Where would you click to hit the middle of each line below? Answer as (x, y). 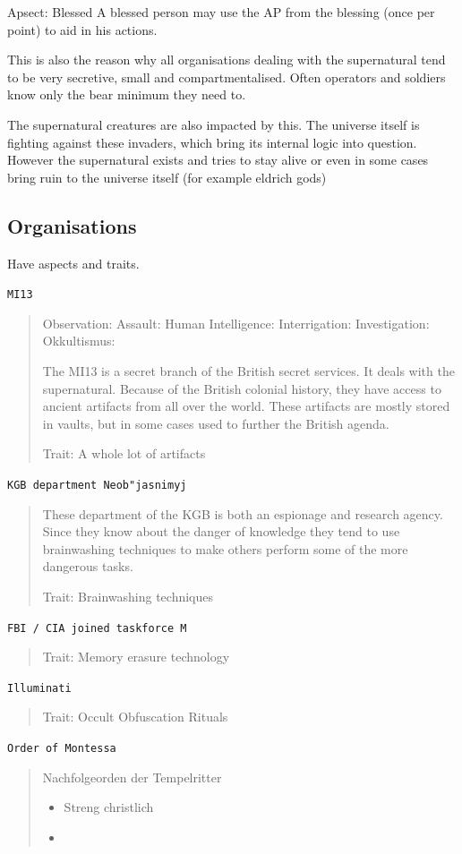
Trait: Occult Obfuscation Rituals (135, 717)
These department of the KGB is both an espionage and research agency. (243, 513)
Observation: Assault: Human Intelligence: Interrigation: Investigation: (236, 323)
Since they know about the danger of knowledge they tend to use (221, 531)
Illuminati (39, 688)
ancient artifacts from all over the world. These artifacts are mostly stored (246, 406)
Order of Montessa (62, 749)
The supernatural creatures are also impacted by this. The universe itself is (214, 124)
